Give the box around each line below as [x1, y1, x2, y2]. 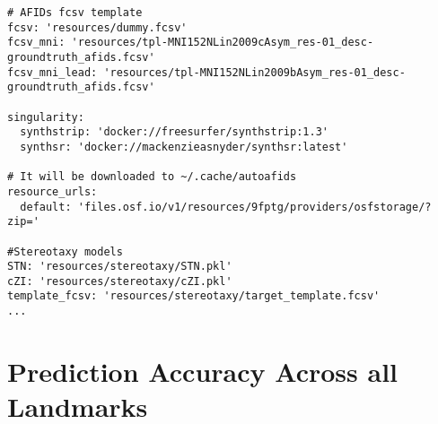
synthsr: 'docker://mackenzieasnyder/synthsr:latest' [20, 140, 348, 153]
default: [20, 200, 72, 213]
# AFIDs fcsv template [7, 6, 143, 19]
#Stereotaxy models [7, 245, 123, 258]
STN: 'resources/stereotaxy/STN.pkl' [7, 260, 232, 273]
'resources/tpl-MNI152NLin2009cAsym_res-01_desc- [71, 36, 374, 49]
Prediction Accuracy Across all [7, 352, 399, 389]
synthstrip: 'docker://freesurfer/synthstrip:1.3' [20, 125, 328, 139]
